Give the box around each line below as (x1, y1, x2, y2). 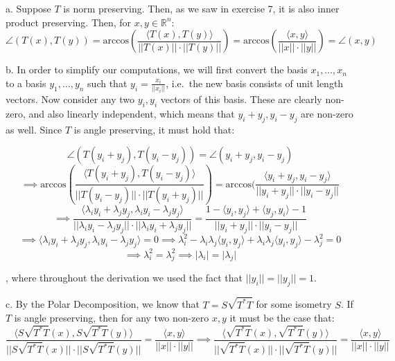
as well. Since (6, 122, 62, 136)
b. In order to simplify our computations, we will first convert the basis (6, 62, 308, 77)
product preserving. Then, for (6, 15, 132, 29)
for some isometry (256, 297, 332, 311)
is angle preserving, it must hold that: (73, 122, 235, 136)
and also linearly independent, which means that (28, 106, 235, 120)
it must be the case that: (229, 311, 335, 325)
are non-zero (301, 106, 353, 120)
